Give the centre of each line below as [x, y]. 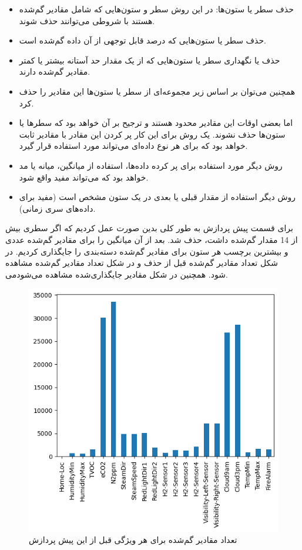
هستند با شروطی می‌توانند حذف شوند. [87, 20]
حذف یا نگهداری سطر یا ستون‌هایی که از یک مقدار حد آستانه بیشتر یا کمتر [150, 60]
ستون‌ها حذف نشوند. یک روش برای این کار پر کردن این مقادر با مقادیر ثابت [152, 134]
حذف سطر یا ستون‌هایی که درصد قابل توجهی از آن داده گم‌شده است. [142, 40]
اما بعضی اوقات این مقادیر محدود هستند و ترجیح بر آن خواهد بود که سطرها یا [156, 123]
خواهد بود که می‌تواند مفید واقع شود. [84, 177]
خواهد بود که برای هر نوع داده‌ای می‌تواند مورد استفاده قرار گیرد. [133, 146]
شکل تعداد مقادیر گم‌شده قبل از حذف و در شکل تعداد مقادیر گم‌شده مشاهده [142, 263]
